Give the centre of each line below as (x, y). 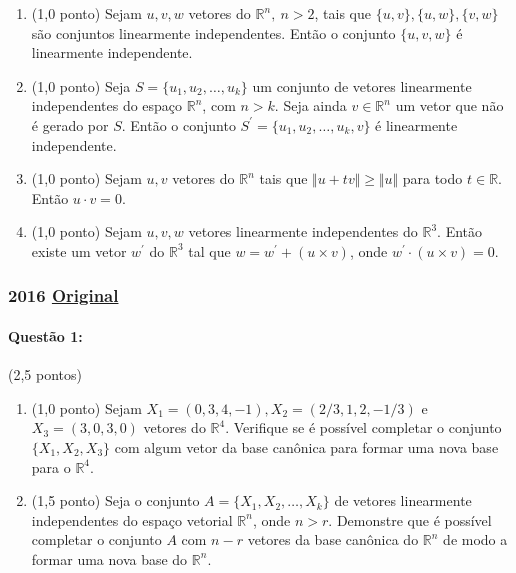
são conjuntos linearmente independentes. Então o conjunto (213, 32)
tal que (209, 250)
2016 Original (63, 295)
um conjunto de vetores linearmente (362, 85)
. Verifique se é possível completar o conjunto (363, 427)
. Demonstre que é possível (410, 519)
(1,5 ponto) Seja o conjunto (115, 500)
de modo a (475, 539)
